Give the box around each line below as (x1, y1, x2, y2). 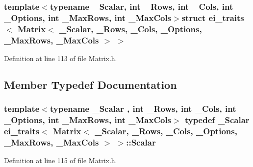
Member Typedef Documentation (4, 77, 177, 92)
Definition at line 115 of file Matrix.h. (4, 155, 117, 166)
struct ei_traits (181, 11, 244, 23)
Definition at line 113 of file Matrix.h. (4, 53, 117, 63)
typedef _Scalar (184, 114, 250, 126)
